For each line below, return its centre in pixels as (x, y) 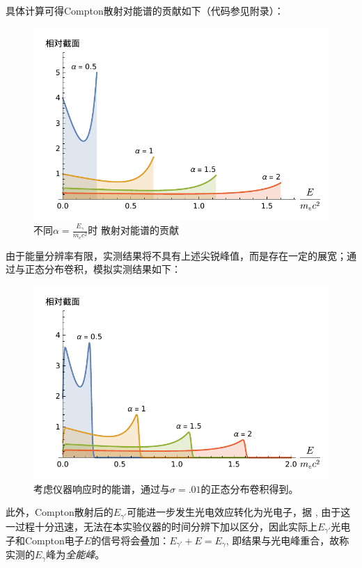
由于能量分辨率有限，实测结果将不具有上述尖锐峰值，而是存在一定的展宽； (176, 255)
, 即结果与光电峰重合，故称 (288, 541)
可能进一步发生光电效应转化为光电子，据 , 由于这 (239, 512)
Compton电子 (54, 541)
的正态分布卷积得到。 (250, 488)
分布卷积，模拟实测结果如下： (112, 269)
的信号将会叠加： (131, 541)
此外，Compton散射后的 (60, 512)
